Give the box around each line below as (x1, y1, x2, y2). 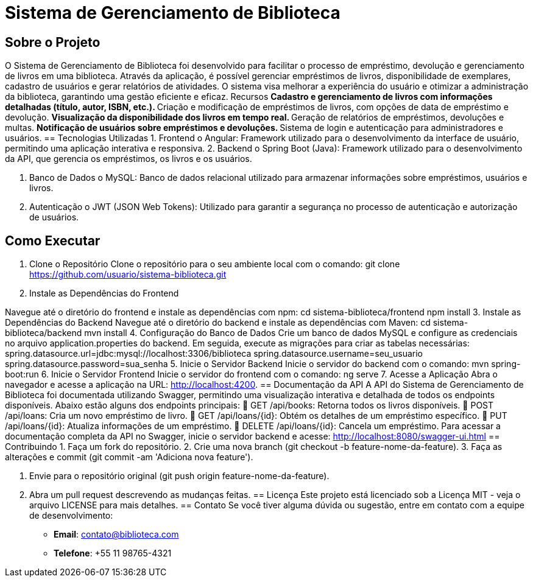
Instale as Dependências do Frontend (29, 288, 179, 299)
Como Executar (5, 233, 101, 248)
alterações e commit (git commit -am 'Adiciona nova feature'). (5, 452, 253, 463)
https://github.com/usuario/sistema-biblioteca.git (29, 269, 227, 280)
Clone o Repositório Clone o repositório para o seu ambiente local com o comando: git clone (29, 259, 400, 270)
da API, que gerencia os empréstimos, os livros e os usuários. (5, 153, 252, 164)
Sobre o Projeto (5, 34, 101, 50)
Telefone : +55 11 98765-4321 (54, 548, 172, 559)
